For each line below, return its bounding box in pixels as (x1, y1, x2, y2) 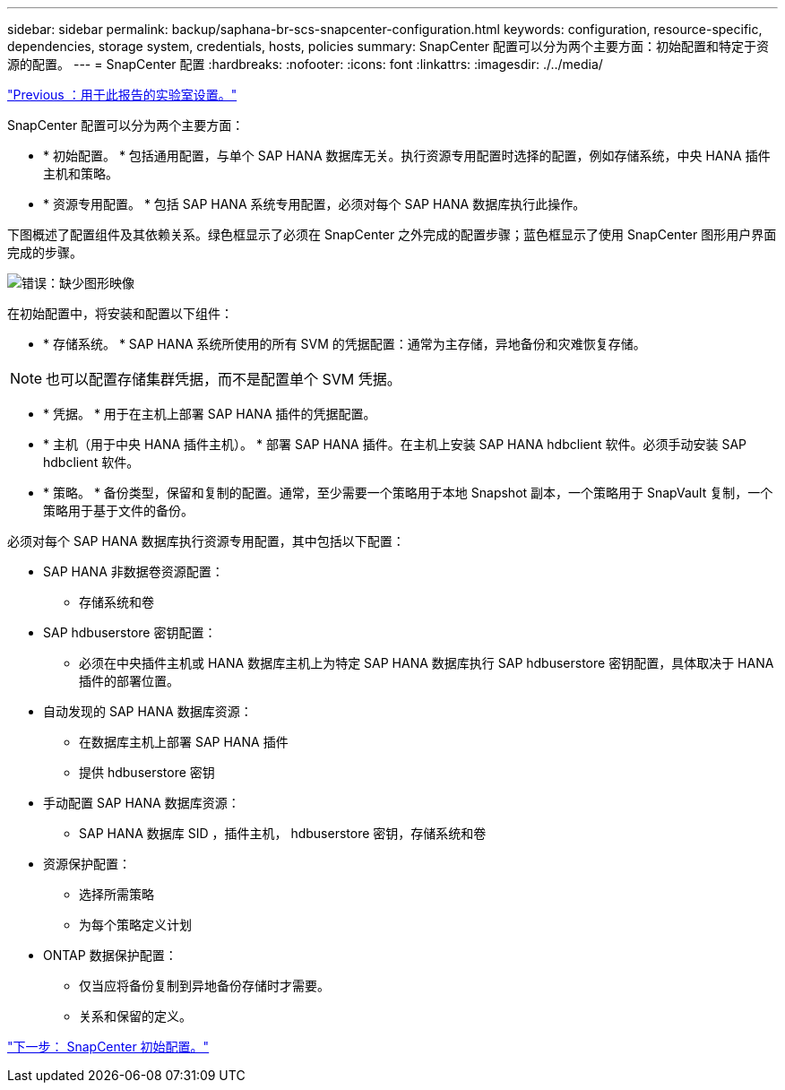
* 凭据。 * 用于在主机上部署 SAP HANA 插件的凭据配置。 (43, 406, 376, 421)
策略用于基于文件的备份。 (43, 503, 194, 518)
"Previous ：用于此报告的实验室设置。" (7, 87, 237, 102)
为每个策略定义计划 (79, 917, 192, 932)
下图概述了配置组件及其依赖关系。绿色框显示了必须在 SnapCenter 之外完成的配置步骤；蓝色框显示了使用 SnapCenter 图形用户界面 (7, 227, 777, 242)
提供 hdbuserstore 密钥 (79, 765, 215, 780)
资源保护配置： (43, 856, 131, 871)
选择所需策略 (79, 887, 154, 902)
